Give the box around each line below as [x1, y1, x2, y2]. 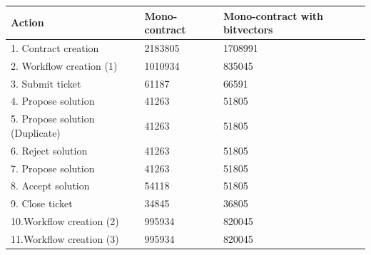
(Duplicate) [11, 125, 61, 140]
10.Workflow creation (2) [11, 214, 119, 229]
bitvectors [223, 22, 273, 37]
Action [11, 15, 44, 30]
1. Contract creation [11, 40, 99, 55]
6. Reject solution [11, 142, 88, 157]
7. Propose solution [11, 160, 95, 175]
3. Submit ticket [11, 76, 81, 90]
